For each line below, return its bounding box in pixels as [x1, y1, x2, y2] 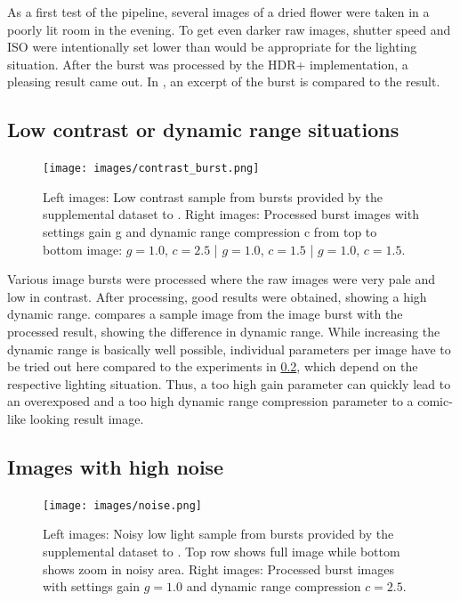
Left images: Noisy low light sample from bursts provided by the [43, 524, 394, 543]
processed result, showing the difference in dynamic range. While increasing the [7, 321, 440, 340]
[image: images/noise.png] [43, 499, 202, 512]
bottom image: [43, 240, 123, 258]
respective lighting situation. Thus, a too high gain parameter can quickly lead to [7, 374, 451, 393]
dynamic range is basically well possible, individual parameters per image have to [7, 339, 451, 358]
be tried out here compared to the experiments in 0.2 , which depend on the [7, 357, 418, 376]
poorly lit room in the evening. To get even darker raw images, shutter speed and [7, 20, 451, 38]
